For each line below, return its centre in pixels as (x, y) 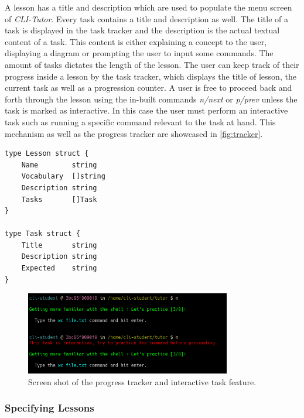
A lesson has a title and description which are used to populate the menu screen (148, 7)
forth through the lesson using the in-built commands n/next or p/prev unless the (151, 99)
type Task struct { (42, 234)
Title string (59, 245)
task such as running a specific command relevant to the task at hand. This (140, 121)
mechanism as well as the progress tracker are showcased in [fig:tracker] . (134, 133)
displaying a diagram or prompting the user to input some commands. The (139, 53)
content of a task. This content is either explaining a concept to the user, (136, 41)
